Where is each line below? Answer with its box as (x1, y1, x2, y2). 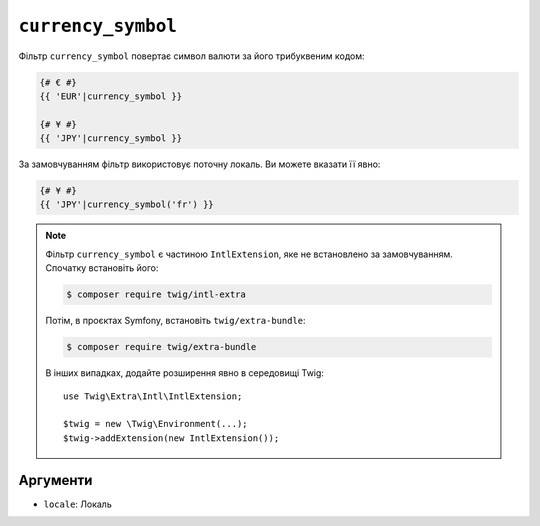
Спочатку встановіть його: (45, 262, 159, 274)
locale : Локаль (43, 498, 112, 510)
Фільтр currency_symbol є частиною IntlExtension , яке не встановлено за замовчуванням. (45, 248, 454, 260)
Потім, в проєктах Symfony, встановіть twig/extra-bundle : (45, 315, 306, 327)
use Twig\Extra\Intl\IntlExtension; (63, 390, 243, 402)
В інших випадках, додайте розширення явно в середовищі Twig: (45, 367, 325, 379)
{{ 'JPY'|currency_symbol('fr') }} (39, 199, 214, 210)
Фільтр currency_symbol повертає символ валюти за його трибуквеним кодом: (18, 50, 365, 62)
